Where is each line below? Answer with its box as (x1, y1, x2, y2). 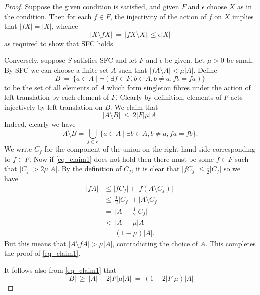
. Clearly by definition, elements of (116, 92, 222, 102)
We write (4, 143, 32, 154)
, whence (51, 21, 78, 31)
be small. (226, 55, 254, 65)
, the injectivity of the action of (110, 11, 207, 21)
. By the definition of (57, 163, 122, 174)
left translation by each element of (4, 92, 109, 102)
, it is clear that (131, 163, 180, 174)
